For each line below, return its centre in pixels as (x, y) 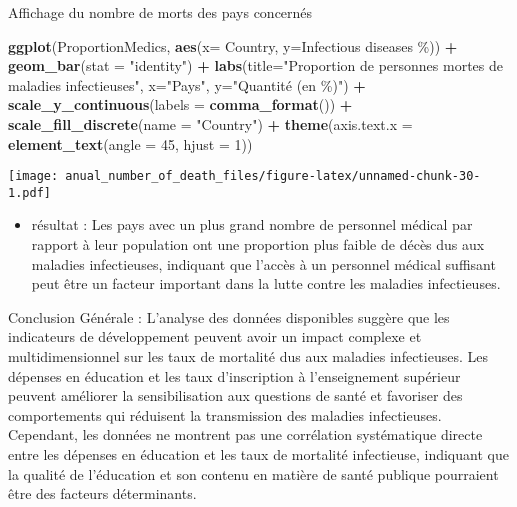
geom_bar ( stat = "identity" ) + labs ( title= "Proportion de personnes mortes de (255, 65)
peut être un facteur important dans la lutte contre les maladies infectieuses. (266, 283)
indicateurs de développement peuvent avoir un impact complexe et (215, 336)
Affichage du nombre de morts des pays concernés (160, 12)
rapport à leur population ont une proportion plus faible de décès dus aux (258, 244)
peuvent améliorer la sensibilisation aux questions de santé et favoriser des (235, 395)
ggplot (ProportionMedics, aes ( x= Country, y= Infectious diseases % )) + (233, 45)
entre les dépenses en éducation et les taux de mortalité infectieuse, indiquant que (258, 454)
